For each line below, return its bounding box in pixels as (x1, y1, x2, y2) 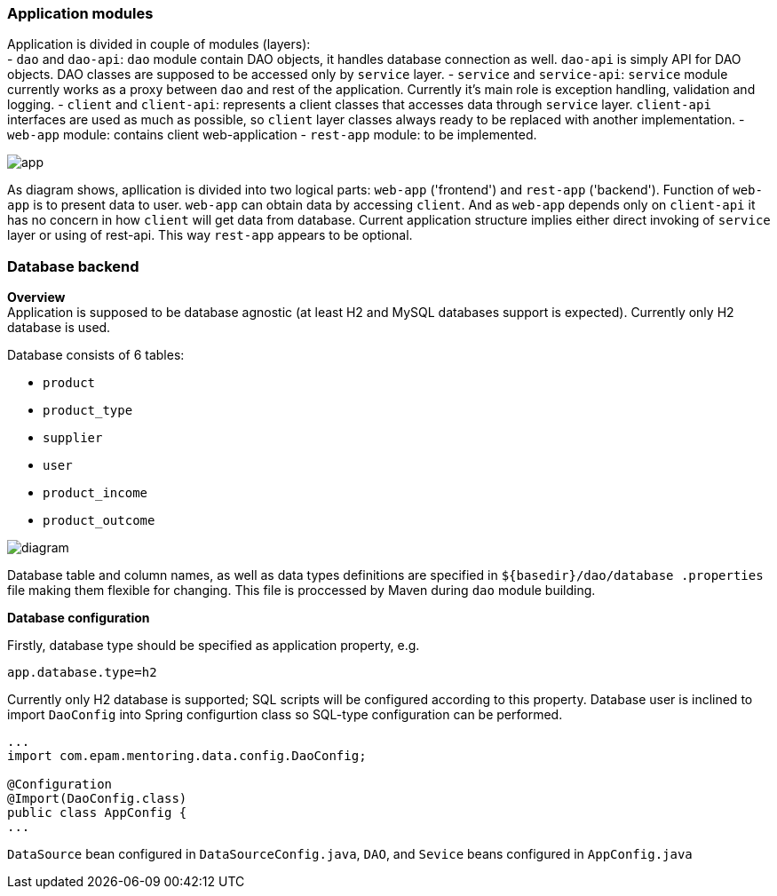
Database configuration (7, 610, 150, 626)
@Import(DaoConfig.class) (7, 791, 187, 806)
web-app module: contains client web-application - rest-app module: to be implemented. (7, 127, 537, 143)
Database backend (7, 257, 139, 275)
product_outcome (43, 513, 155, 528)
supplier (43, 431, 103, 446)
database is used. (7, 320, 111, 336)
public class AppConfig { (7, 805, 187, 821)
